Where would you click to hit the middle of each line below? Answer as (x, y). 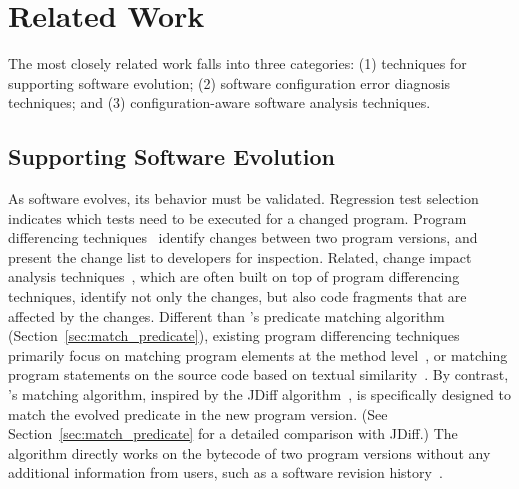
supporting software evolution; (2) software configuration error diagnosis (229, 82)
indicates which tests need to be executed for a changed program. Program (237, 217)
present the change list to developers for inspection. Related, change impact (240, 256)
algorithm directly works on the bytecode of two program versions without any (249, 452)
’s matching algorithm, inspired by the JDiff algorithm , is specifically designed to (259, 394)
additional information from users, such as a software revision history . (225, 472)
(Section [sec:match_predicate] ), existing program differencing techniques (234, 335)
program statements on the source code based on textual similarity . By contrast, (258, 374)
